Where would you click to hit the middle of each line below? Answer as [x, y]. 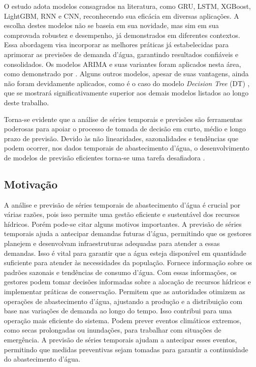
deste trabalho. [27, 102]
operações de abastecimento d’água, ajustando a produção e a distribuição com [123, 301]
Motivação [31, 184]
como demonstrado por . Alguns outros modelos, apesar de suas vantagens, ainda [126, 74]
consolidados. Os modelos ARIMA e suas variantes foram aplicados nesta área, [123, 64]
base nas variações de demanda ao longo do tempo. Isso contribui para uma [118, 311]
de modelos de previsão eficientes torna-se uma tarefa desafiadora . [105, 157]
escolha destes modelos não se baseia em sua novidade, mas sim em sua [112, 25]
